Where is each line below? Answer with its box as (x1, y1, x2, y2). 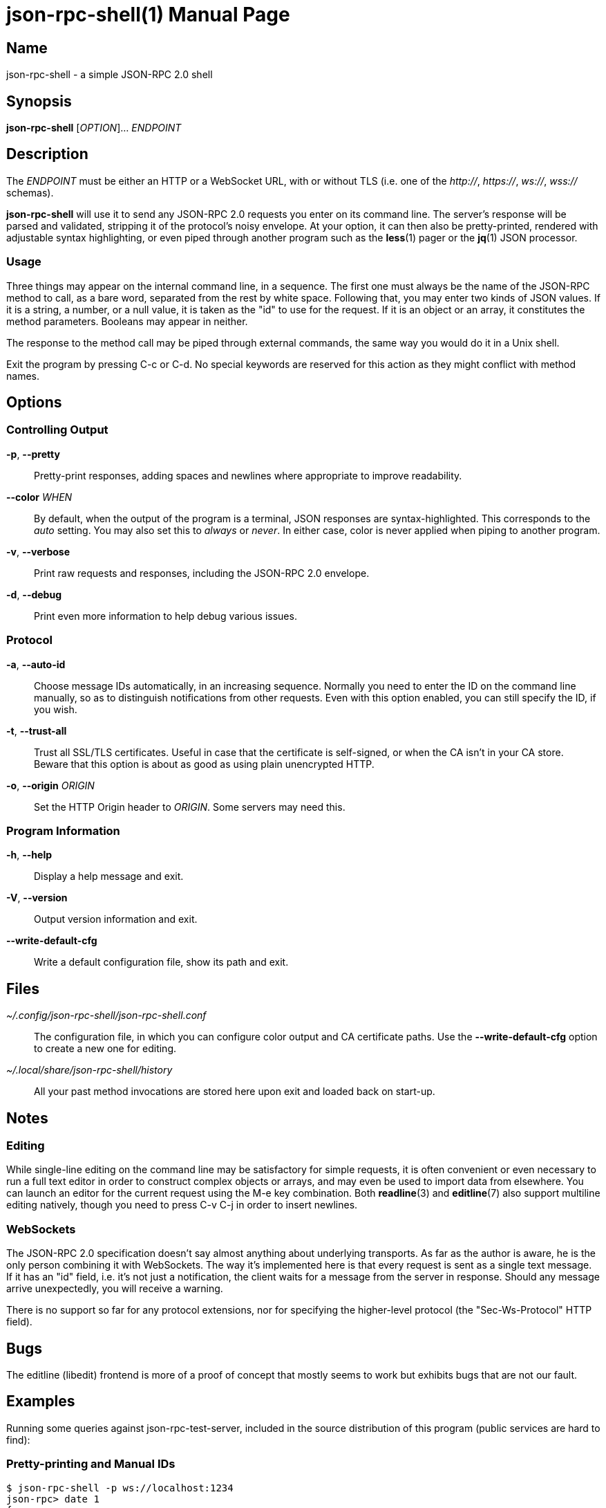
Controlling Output (6, 423, 108, 437)
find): (6, 1433, 30, 1446)
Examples (6, 1392, 75, 1410)
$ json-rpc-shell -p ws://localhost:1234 (6, 1482, 234, 1493)
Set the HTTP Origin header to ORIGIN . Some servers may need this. (34, 800, 345, 813)
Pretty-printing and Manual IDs (6, 1457, 176, 1471)
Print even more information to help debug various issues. (34, 609, 297, 622)
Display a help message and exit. (34, 870, 184, 883)
